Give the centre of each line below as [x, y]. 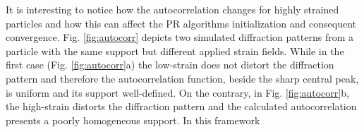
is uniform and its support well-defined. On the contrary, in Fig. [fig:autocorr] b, [177, 92]
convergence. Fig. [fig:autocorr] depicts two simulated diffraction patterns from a [180, 37]
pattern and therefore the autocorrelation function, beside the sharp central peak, [182, 78]
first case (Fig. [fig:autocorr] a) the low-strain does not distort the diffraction [170, 65]
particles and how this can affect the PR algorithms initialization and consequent [181, 23]
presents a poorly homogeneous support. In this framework [133, 120]
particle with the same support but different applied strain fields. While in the [175, 50]
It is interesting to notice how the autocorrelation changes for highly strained [172, 9]
